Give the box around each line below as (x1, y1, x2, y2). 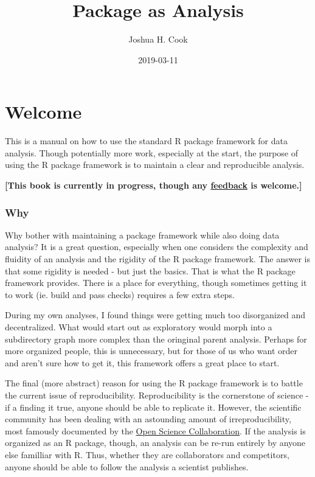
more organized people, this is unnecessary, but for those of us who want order (5, 344, 297, 357)
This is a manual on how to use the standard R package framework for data (5, 134, 288, 147)
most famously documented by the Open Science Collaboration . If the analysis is (5, 424, 306, 437)
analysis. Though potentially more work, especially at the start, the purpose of (5, 146, 299, 159)
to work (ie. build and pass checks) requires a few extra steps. (5, 288, 235, 301)
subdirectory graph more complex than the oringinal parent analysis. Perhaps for (5, 332, 307, 345)
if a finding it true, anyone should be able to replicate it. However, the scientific (5, 400, 302, 413)
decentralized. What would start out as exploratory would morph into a (5, 321, 272, 333)
